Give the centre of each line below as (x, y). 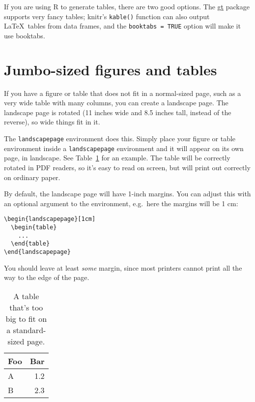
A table (26, 296)
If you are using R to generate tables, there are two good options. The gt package (127, 6)
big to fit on (26, 318)
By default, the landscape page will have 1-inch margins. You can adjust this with (127, 194)
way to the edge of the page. (47, 277)
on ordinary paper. (32, 177)
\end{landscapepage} (38, 252)
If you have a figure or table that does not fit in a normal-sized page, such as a (123, 93)
